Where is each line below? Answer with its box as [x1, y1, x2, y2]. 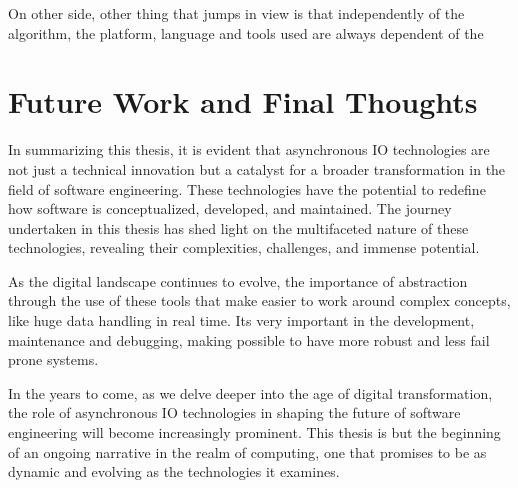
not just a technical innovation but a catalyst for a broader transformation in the [8, 158, 506, 179]
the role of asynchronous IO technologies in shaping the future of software [8, 402, 461, 423]
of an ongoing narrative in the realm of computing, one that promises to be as [8, 441, 487, 462]
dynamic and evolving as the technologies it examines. [8, 461, 340, 482]
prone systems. [8, 349, 99, 370]
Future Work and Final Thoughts [8, 81, 478, 122]
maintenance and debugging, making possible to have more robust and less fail [8, 329, 490, 350]
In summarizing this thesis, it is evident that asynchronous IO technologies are [8, 139, 490, 160]
